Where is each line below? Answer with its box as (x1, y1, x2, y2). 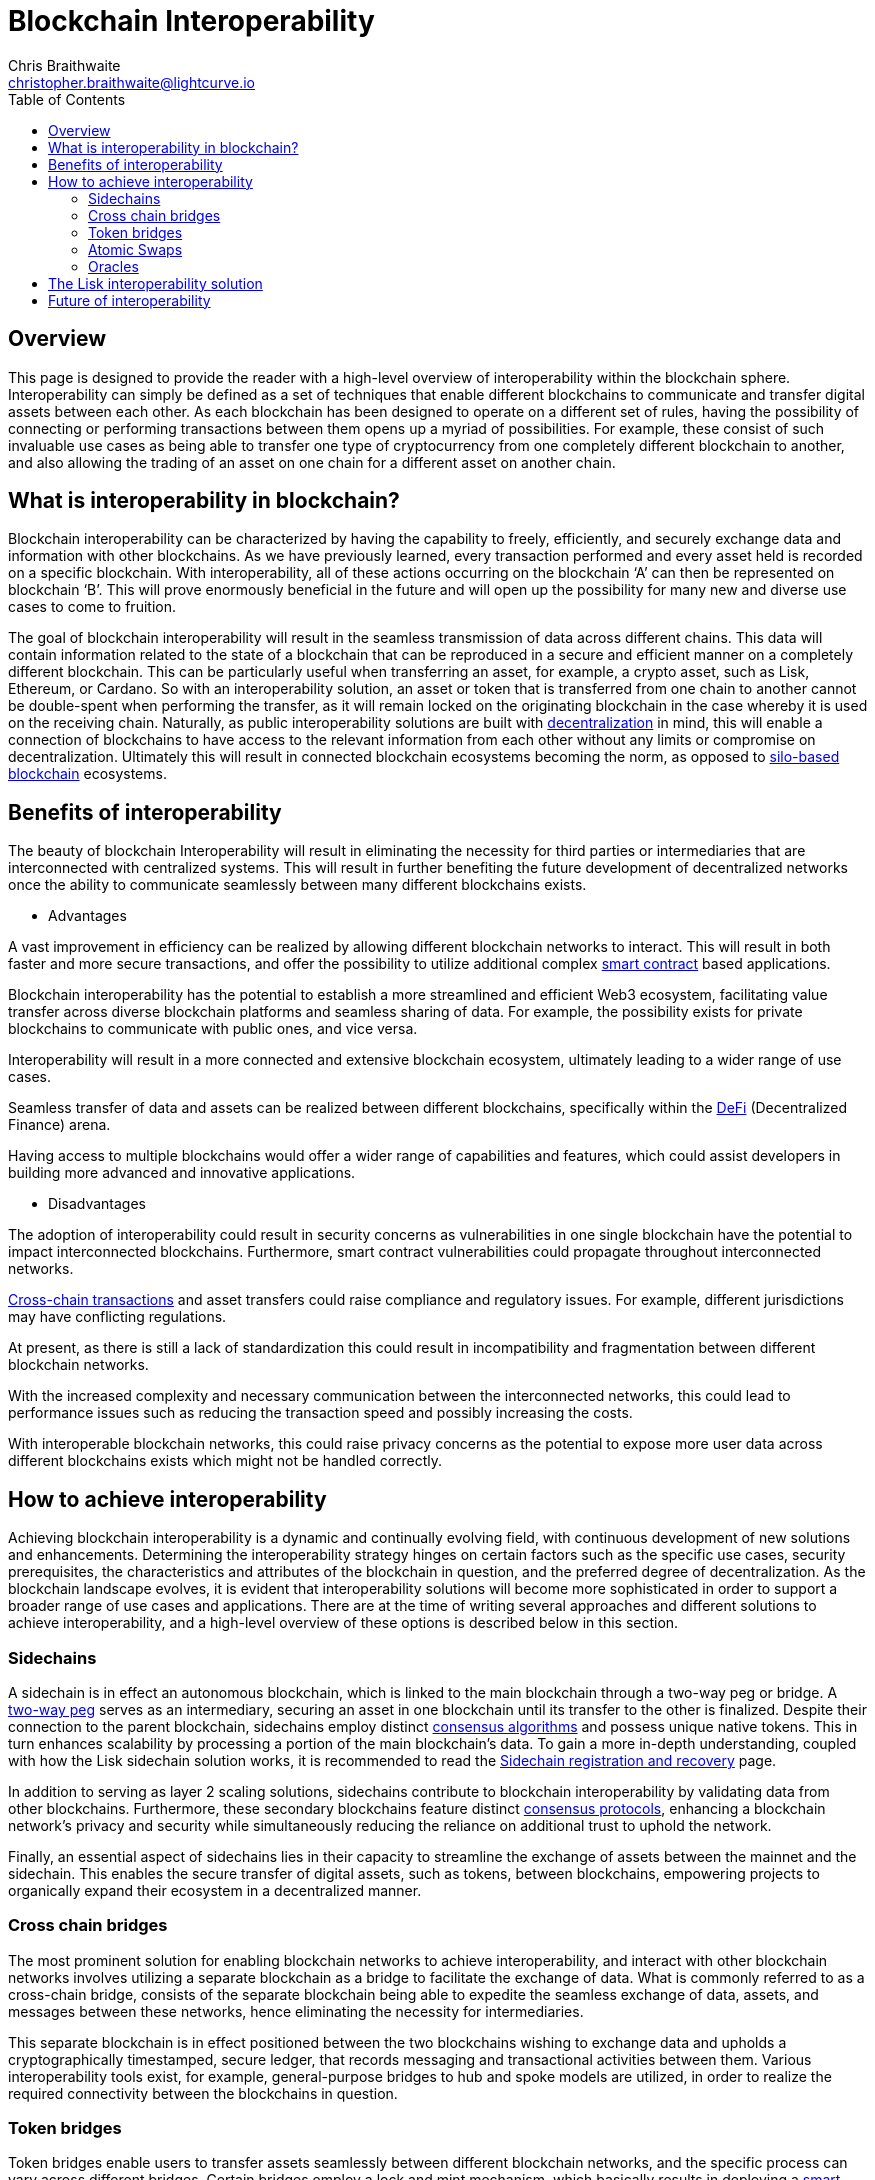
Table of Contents (8, 90, 126, 108)
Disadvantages (48, 1195, 146, 1213)
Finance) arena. (8, 1116, 111, 1134)
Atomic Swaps (88, 240, 183, 258)
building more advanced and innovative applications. (8, 1164, 356, 1182)
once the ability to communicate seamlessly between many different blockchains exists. (8, 876, 587, 894)
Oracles (88, 257, 139, 275)
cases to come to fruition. (8, 598, 176, 616)
